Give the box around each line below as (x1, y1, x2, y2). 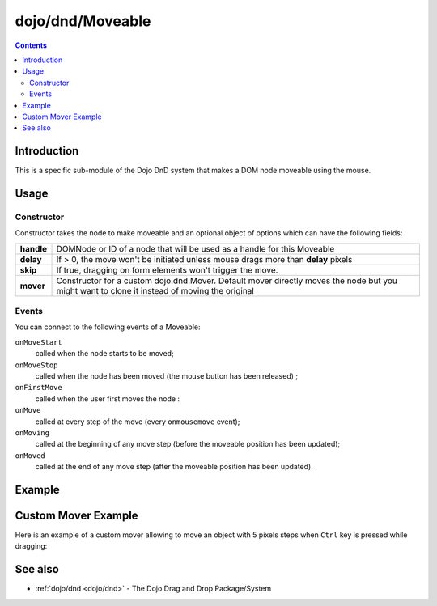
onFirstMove (15, 383, 62, 392)
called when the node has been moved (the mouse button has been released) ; (35, 371, 299, 381)
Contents (15, 40, 48, 50)
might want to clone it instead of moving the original (56, 285, 254, 296)
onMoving (15, 429, 50, 437)
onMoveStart (15, 337, 62, 347)
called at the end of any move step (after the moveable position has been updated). (35, 462, 313, 472)
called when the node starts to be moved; (35, 349, 174, 358)
